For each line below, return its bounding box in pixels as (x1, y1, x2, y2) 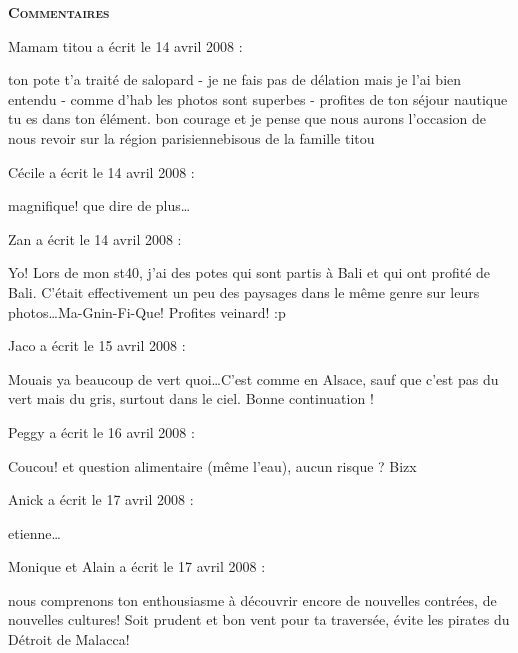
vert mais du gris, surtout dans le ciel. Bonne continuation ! (8, 388, 374, 409)
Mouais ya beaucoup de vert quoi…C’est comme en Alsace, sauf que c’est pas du (8, 368, 499, 389)
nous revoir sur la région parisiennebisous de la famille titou (8, 127, 375, 148)
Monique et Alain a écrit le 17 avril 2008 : (8, 556, 266, 577)
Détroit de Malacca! (8, 629, 130, 650)
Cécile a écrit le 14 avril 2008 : (8, 161, 195, 182)
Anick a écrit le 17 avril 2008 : (8, 489, 194, 510)
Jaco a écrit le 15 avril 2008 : (8, 335, 186, 356)
